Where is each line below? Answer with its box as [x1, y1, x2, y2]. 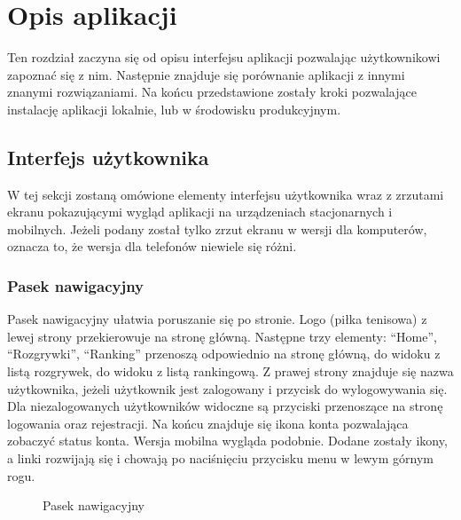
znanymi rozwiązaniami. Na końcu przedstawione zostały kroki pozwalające [7, 83, 417, 101]
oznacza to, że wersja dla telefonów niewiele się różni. [7, 237, 297, 256]
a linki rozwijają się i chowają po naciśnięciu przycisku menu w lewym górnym [7, 449, 434, 468]
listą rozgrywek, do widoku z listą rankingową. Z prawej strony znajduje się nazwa [7, 362, 454, 381]
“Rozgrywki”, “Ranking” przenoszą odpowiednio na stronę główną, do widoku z [7, 344, 441, 363]
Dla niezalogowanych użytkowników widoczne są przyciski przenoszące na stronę [7, 397, 443, 415]
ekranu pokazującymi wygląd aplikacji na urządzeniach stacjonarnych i [7, 202, 393, 221]
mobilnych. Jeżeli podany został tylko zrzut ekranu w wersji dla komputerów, [7, 219, 427, 238]
